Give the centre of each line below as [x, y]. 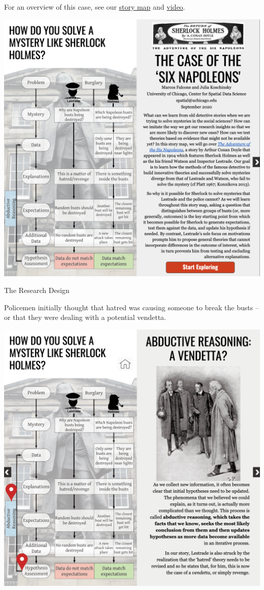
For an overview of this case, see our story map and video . [95, 7]
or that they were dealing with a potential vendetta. [85, 317]
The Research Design [37, 290]
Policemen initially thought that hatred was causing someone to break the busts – [131, 307]
